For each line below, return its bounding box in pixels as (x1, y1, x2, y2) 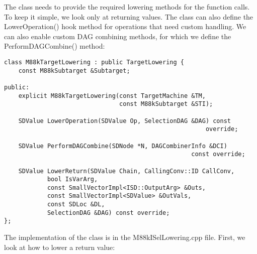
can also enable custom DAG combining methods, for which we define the (4, 31, 231, 41)
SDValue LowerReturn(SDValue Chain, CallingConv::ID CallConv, (18, 167, 235, 175)
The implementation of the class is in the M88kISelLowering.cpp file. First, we (4, 232, 245, 242)
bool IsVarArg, (47, 176, 98, 183)
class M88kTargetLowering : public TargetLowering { (4, 58, 184, 66)
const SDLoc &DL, (47, 201, 105, 208)
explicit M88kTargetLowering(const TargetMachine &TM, (18, 92, 206, 99)
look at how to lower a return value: (4, 241, 115, 252)
